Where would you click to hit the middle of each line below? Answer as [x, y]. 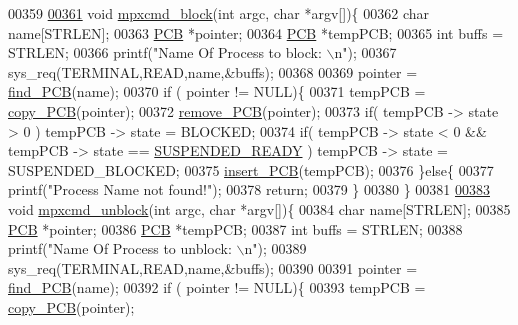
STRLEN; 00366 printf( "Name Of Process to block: [165, 52]
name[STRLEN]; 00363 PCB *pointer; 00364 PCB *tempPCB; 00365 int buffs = [256, 32]
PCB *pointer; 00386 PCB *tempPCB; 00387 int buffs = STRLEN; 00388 [235, 228]
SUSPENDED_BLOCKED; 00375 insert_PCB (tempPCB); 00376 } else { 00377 [251, 169]
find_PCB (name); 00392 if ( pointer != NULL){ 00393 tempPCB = [217, 287]
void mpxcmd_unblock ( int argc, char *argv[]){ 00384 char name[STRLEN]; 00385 [259, 208]
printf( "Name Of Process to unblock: [120, 248]
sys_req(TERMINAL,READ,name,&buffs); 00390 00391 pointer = [213, 267]
